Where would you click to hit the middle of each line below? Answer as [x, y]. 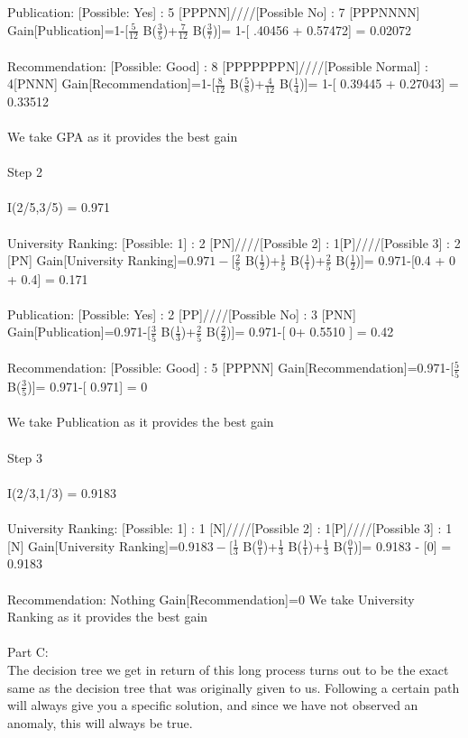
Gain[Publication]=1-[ [68, 29]
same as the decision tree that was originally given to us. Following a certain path [234, 687]
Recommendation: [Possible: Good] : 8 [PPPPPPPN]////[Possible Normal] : [218, 65]
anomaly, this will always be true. [100, 722]
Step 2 [25, 172]
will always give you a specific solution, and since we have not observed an [213, 705]
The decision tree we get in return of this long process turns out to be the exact [228, 670]
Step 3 [25, 457]
